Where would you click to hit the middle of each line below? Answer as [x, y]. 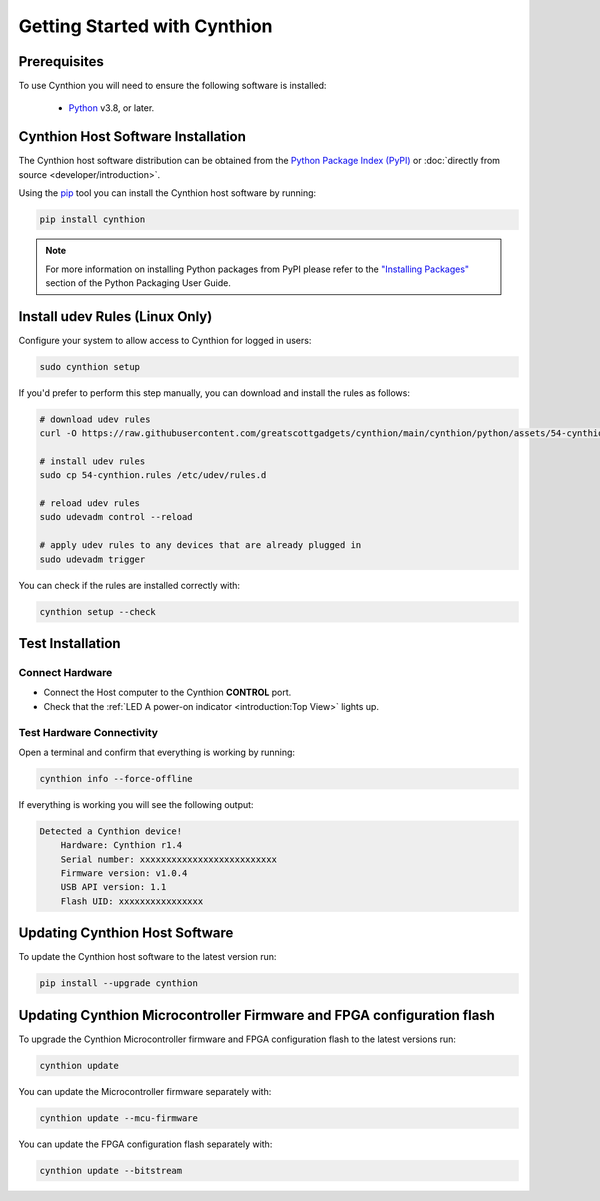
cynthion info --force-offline [116, 778]
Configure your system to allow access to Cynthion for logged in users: [165, 340]
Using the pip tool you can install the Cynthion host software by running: [167, 193]
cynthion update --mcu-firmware [119, 1118]
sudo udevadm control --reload [116, 517]
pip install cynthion [92, 219]
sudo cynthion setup [89, 366]
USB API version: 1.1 [113, 887]
